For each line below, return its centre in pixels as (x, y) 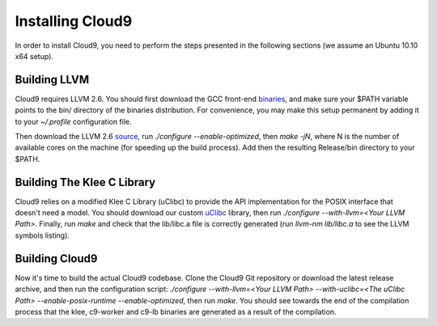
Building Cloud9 (56, 258)
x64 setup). (34, 56)
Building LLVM (52, 80)
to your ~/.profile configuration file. (74, 121)
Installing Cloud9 (74, 21)
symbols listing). (42, 235)
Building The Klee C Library (85, 182)
